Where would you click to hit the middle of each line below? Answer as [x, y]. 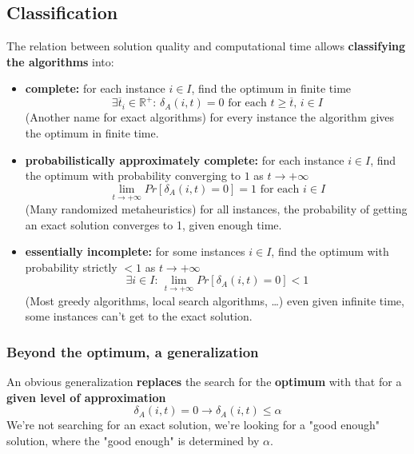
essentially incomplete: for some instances [135, 251]
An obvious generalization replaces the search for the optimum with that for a [204, 382]
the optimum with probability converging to [133, 175]
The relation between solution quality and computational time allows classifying [206, 46]
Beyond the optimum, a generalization [133, 351]
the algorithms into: [60, 61]
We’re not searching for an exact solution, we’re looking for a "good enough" [193, 425]
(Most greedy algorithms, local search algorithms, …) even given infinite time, [215, 300]
